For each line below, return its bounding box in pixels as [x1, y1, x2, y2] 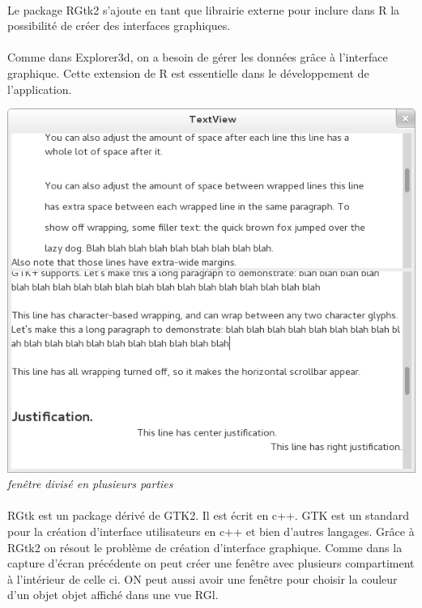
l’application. [7, 80, 72, 97]
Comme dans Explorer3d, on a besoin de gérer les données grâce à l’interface [7, 49, 388, 66]
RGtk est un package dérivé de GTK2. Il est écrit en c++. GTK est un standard [7, 507, 409, 524]
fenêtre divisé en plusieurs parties [7, 475, 173, 492]
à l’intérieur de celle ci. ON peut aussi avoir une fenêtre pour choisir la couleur [7, 570, 398, 587]
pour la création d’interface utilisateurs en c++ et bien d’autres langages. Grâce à [7, 522, 415, 539]
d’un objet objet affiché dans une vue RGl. [7, 586, 219, 603]
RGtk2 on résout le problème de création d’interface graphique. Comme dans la [7, 538, 403, 555]
